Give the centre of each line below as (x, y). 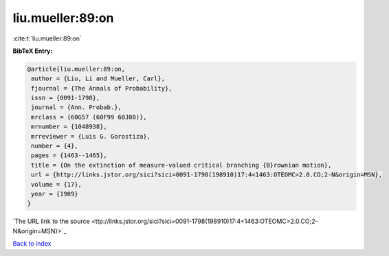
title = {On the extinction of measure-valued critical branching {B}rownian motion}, (181, 165)
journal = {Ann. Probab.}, (76, 107)
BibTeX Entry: (33, 51)
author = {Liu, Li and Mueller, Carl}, (98, 79)
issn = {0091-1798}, (66, 98)
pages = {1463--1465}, (69, 155)
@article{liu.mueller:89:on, (76, 69)
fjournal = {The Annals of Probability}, (102, 88)
